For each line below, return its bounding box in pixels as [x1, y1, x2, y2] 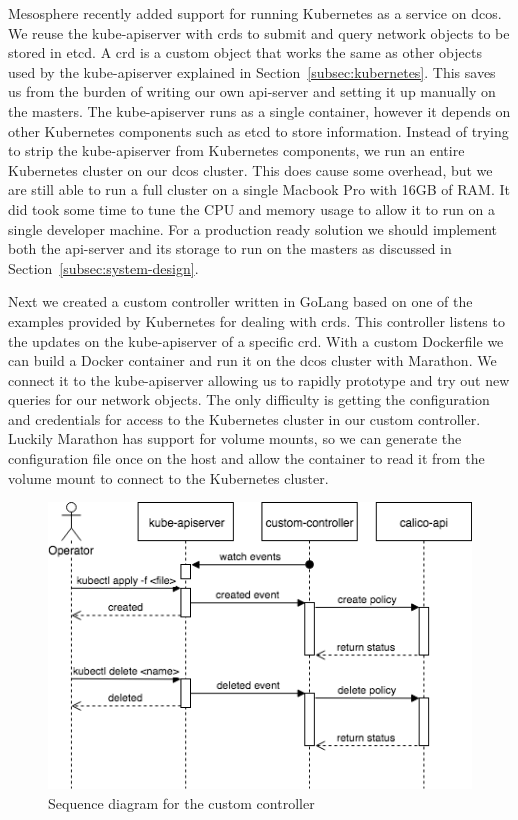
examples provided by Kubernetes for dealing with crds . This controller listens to [8, 310, 505, 331]
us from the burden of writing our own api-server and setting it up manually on [8, 81, 496, 102]
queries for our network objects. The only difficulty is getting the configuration [8, 389, 490, 410]
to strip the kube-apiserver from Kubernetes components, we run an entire [8, 140, 465, 161]
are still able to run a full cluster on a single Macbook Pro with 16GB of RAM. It [8, 179, 510, 200]
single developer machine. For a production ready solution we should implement [8, 218, 498, 239]
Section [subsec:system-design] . [8, 257, 199, 278]
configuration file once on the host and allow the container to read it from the [8, 448, 485, 469]
